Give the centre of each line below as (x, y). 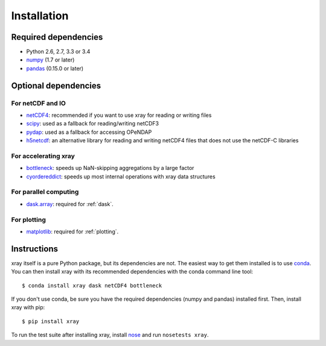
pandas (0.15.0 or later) (55, 68)
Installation (40, 16)
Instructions (35, 249)
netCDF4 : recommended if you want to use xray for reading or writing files (119, 115)
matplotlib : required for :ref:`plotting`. (72, 231)
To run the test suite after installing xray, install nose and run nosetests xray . (110, 335)
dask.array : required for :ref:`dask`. (70, 204)
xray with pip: (28, 307)
